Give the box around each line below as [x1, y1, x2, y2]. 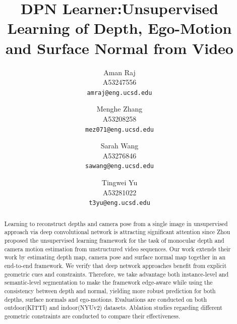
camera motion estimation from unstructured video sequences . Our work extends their [4, 244, 231, 253]
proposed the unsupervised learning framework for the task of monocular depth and [4, 236, 224, 244]
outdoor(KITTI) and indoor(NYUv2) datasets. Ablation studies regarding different [4, 303, 222, 312]
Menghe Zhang [96, 103, 143, 114]
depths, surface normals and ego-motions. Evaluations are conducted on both [4, 295, 207, 303]
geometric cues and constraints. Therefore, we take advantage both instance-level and [4, 269, 229, 278]
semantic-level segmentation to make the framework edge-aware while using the [4, 278, 213, 287]
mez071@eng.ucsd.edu [85, 126, 154, 133]
